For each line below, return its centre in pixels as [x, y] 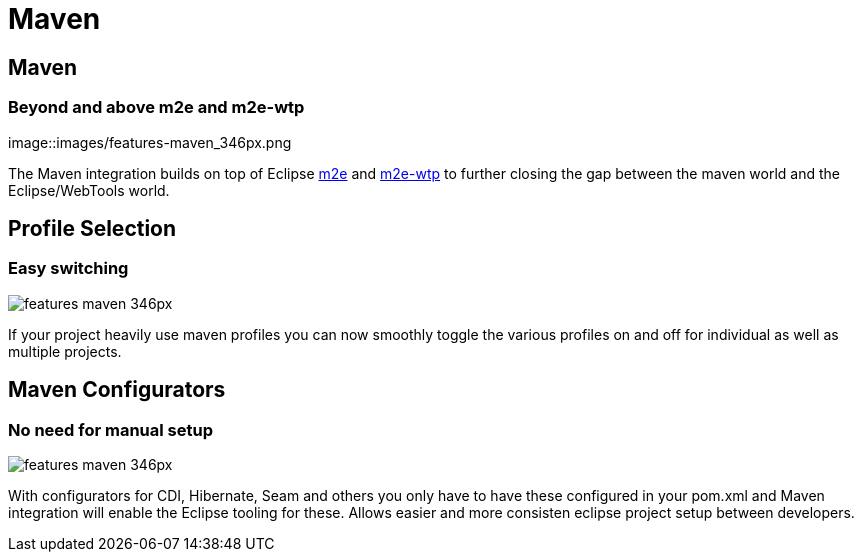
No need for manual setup [110, 429]
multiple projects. [65, 351]
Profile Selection [92, 228]
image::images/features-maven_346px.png [150, 142]
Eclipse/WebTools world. [89, 190]
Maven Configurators [117, 390]
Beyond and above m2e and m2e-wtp [156, 107]
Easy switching [68, 268]
